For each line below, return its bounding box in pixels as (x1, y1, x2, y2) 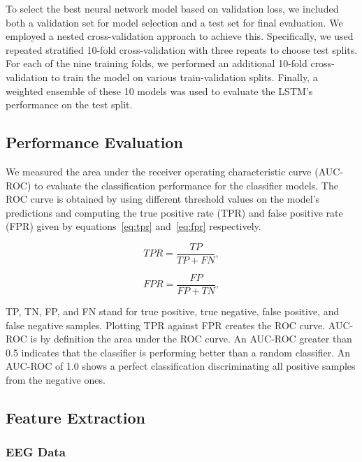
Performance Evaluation (6, 131, 183, 153)
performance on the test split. (6, 97, 133, 112)
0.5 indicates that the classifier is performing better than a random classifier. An (6, 345, 351, 359)
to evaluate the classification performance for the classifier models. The (34, 178, 338, 192)
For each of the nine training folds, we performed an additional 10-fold (6, 56, 307, 71)
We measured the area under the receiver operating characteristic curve (6, 164, 312, 178)
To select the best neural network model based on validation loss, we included (6, 1, 339, 15)
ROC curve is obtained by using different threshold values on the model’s (6, 192, 320, 206)
